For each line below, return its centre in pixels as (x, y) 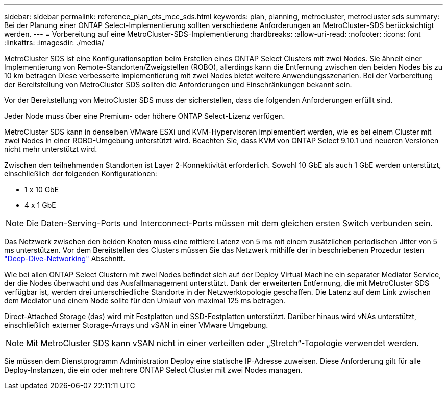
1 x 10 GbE (42, 189)
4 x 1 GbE (40, 205)
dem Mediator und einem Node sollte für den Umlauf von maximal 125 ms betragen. (145, 300)
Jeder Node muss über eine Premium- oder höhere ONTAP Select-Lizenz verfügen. (145, 116)
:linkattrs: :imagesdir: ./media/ (54, 43)
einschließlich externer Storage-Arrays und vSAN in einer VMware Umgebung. (136, 325)
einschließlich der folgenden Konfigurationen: (81, 174)
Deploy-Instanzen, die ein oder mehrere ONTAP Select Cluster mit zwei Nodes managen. (153, 370)
